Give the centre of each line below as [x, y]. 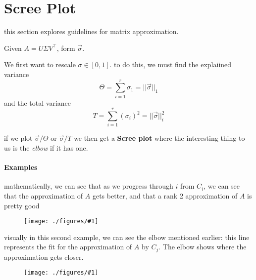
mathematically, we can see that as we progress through [89, 186]
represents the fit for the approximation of [68, 247]
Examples [21, 167]
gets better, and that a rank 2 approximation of [165, 195]
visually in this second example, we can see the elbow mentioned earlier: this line [127, 237]
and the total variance [37, 102]
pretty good [22, 205]
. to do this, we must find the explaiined [171, 64]
